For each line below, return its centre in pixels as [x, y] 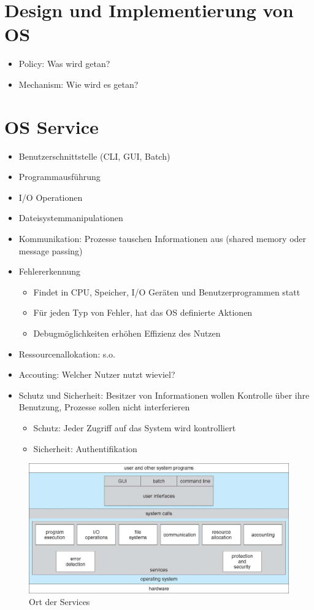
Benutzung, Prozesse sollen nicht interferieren [104, 407]
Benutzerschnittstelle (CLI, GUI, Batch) [94, 156]
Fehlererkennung [50, 271]
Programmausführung [59, 177]
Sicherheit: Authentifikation [85, 448]
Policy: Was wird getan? [64, 64]
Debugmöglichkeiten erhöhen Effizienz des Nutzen [127, 333]
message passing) [51, 250]
